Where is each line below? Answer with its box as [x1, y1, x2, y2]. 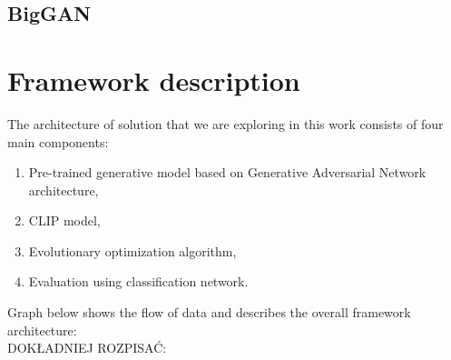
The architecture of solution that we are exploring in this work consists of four [7, 114, 444, 133]
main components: [7, 132, 109, 151]
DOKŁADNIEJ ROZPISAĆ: [7, 338, 167, 357]
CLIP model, [28, 211, 101, 230]
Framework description [7, 61, 300, 98]
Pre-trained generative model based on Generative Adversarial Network [28, 163, 426, 182]
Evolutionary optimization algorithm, [28, 241, 237, 260]
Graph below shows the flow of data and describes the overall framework [7, 303, 411, 322]
